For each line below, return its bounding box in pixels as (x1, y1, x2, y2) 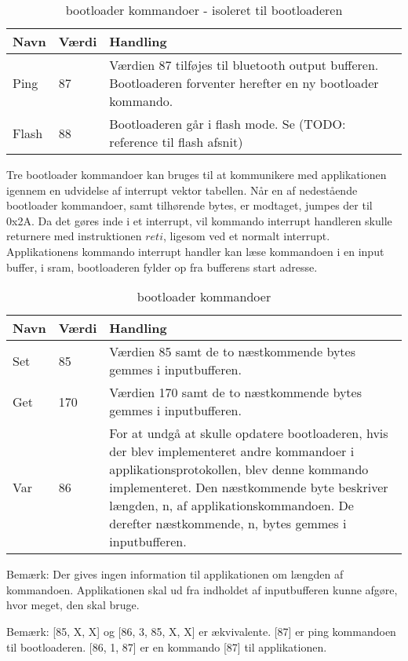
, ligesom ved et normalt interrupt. (162, 228, 330, 244)
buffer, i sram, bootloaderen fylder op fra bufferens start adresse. (6, 258, 318, 275)
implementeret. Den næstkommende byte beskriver (109, 478, 388, 497)
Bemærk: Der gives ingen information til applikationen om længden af (6, 566, 344, 582)
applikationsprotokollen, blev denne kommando (109, 460, 369, 479)
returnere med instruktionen (6, 228, 142, 244)
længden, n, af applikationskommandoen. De (109, 496, 354, 515)
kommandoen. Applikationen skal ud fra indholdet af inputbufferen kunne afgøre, (6, 581, 398, 597)
